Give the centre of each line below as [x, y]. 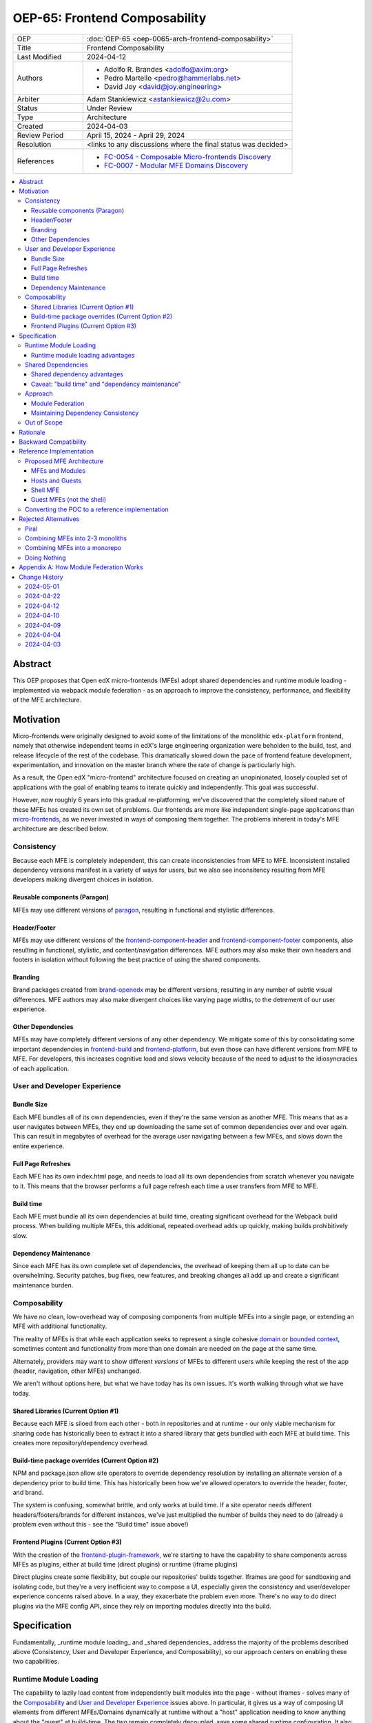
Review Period [40, 135]
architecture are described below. [61, 829]
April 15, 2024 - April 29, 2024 [136, 135]
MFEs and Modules [59, 471]
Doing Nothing [45, 558]
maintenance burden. [43, 1285]
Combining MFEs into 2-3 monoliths [76, 538]
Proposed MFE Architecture [64, 461]
